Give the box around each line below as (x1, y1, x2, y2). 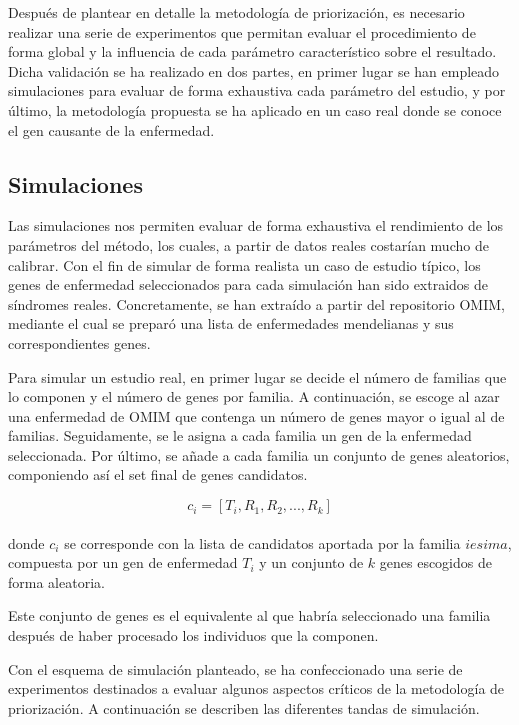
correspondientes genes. (8, 332, 151, 353)
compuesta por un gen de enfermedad (8, 552, 238, 573)
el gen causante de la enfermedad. (8, 119, 215, 140)
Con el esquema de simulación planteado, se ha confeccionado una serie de (8, 658, 463, 679)
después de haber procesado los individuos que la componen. (8, 625, 379, 646)
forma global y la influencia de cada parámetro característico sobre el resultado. (8, 41, 497, 62)
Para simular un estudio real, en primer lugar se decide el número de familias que (8, 366, 507, 387)
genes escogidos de (379, 552, 492, 573)
